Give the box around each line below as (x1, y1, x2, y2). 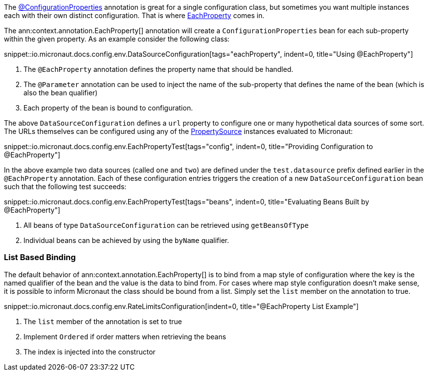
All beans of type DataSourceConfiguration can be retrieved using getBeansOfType (23, 221, 309, 229)
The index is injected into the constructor (23, 347, 156, 356)
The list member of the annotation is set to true (23, 317, 182, 326)
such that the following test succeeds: (4, 182, 127, 191)
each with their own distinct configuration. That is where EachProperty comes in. (4, 11, 265, 20)
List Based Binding (4, 252, 76, 263)
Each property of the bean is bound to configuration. (23, 104, 193, 112)
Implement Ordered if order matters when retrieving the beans (23, 332, 226, 341)
